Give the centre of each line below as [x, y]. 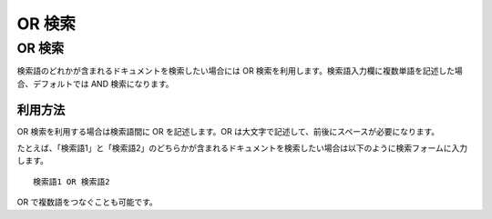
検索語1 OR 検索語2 [72, 181]
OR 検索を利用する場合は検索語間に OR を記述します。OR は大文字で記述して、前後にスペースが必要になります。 [228, 131]
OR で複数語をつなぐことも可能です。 [87, 202]
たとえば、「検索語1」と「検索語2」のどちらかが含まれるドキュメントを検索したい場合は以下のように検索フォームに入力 [242, 148]
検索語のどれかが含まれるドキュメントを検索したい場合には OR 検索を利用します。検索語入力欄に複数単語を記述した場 [240, 71]
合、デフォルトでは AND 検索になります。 [95, 84]
